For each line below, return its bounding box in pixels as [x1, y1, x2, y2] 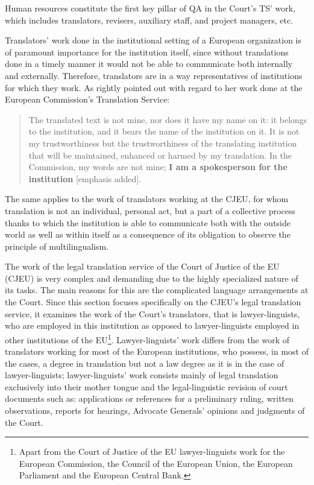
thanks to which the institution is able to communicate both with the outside [5, 216, 290, 229]
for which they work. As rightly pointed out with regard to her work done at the [5, 81, 303, 94]
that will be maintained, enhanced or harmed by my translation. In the [28, 148, 292, 161]
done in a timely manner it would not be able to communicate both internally [5, 57, 293, 70]
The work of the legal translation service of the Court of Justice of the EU [5, 260, 280, 273]
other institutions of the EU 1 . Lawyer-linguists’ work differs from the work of [5, 331, 289, 346]
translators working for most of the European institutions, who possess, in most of [5, 345, 309, 358]
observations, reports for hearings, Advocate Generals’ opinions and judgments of [5, 404, 305, 417]
